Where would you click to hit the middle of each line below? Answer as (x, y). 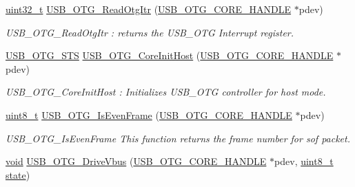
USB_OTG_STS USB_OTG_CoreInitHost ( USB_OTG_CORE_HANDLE (170, 55)
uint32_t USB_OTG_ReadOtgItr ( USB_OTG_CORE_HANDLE (149, 9)
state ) (18, 174)
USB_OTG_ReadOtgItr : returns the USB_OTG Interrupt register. (150, 32)
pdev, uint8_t (304, 161)
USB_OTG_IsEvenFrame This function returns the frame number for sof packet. (178, 138)
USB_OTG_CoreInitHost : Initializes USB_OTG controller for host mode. (166, 92)
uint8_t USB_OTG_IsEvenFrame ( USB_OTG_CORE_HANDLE (149, 114)
